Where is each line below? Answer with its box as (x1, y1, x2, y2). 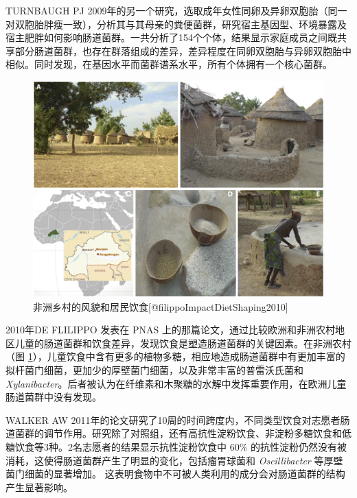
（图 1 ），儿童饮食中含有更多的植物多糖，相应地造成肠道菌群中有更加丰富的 (5, 349, 345, 364)
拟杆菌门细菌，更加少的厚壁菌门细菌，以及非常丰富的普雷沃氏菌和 (5, 363, 303, 377)
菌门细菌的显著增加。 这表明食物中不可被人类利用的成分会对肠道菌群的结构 (5, 466, 345, 481)
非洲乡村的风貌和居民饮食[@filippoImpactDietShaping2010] (33, 299, 288, 313)
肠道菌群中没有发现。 (5, 390, 102, 404)
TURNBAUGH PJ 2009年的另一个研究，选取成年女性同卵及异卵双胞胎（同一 (5, 3, 347, 17)
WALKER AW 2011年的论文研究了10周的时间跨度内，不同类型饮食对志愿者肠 (5, 412, 350, 427)
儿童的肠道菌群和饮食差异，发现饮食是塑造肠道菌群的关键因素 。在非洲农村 (14, 335, 352, 350)
